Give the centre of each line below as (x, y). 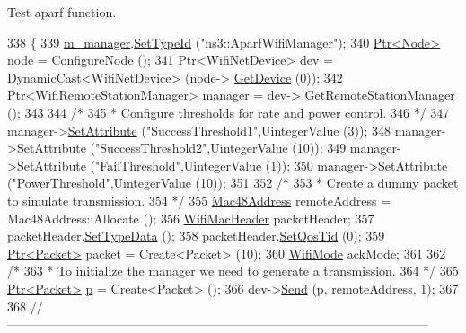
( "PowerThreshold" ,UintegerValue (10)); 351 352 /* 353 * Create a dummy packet (233, 183)
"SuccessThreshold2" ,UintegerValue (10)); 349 (221, 148)
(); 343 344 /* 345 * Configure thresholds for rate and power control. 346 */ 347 (229, 112)
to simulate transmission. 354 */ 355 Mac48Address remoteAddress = (199, 200)
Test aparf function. (62, 12)
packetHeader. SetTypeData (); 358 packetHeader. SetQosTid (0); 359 (196, 236)
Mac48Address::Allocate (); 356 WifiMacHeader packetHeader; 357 (191, 218)
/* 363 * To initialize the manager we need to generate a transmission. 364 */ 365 (233, 271)
